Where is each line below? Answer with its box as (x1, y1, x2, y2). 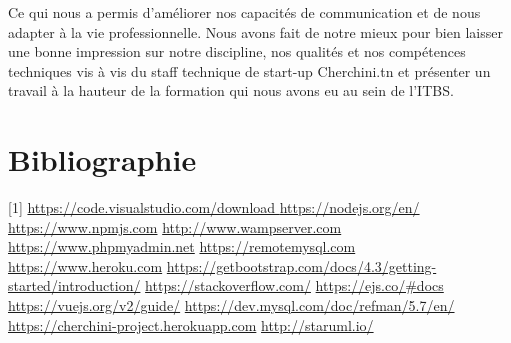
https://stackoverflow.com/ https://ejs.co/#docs (145, 275, 444, 296)
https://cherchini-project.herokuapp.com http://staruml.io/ (8, 314, 374, 335)
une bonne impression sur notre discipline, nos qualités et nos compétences (8, 41, 466, 62)
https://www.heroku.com (8, 255, 163, 276)
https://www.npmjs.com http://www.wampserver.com (8, 216, 342, 237)
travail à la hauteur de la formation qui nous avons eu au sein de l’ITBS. (8, 80, 454, 101)
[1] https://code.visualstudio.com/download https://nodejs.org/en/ (8, 197, 420, 218)
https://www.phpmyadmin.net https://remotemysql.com (8, 236, 356, 257)
